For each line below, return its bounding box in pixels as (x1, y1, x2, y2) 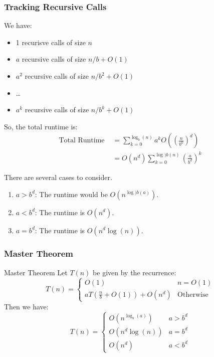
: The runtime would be (35, 189, 108, 199)
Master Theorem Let (4, 267, 68, 277)
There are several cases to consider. (4, 171, 112, 182)
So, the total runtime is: (4, 121, 78, 131)
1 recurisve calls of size (16, 37, 86, 47)
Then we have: (4, 301, 49, 311)
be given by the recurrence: (93, 267, 176, 277)
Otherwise (177, 291, 208, 298)
